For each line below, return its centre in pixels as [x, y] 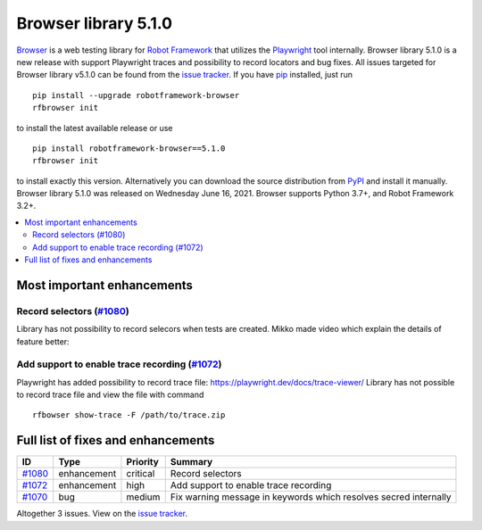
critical [141, 474]
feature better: [43, 341]
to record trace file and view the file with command [110, 395]
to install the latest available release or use [95, 128]
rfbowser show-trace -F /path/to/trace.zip [129, 415]
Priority [143, 462]
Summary [191, 462]
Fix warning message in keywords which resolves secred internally [311, 497]
